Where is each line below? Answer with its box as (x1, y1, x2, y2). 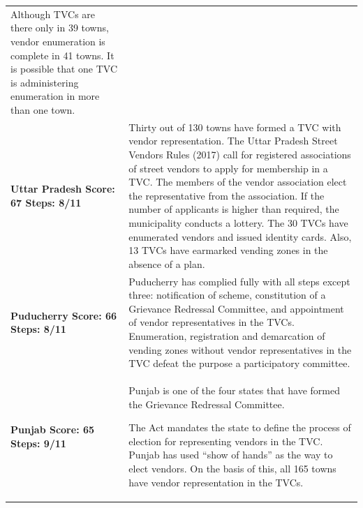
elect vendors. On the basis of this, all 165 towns (128, 461, 336, 475)
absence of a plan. (128, 256, 205, 271)
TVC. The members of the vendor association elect (128, 174, 347, 189)
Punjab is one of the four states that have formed (128, 382, 340, 397)
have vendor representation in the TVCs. (128, 475, 304, 489)
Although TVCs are (10, 6, 96, 21)
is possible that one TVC (10, 61, 118, 76)
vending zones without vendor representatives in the (128, 342, 352, 357)
